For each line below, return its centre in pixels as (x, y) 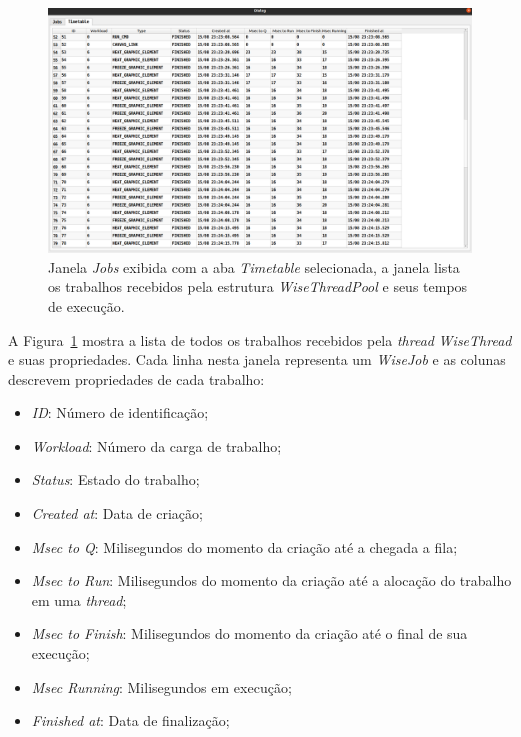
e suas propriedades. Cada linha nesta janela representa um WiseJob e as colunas (257, 359)
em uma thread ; (79, 599)
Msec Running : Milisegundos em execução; (161, 686)
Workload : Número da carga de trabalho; (156, 445)
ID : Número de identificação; (120, 412)
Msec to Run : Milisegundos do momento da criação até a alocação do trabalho (271, 580)
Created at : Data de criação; (117, 513)
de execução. (86, 305)
